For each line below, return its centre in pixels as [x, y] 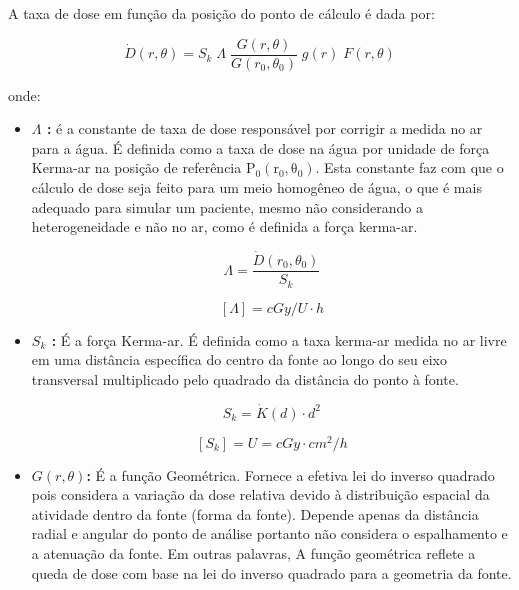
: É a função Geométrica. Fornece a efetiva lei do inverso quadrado [290, 474]
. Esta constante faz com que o [409, 167]
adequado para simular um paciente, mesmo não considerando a [227, 206]
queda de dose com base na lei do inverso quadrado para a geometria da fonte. [271, 572]
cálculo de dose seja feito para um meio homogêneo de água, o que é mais [256, 187]
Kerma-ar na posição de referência [136, 167]
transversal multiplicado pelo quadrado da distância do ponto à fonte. [245, 378]
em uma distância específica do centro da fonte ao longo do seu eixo [239, 359]
